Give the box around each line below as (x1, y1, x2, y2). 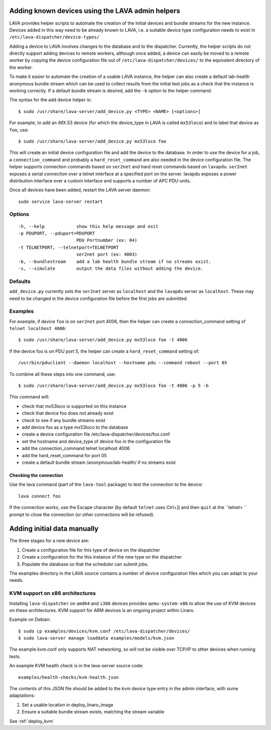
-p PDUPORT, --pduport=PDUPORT (18, 231, 95, 236)
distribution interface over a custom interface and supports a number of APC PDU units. (9, 177, 191, 183)
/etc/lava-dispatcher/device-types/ (9, 34, 100, 40)
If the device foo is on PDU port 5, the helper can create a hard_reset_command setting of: (9, 348, 200, 354)
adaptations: (9, 692, 35, 698)
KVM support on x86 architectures (9, 590, 96, 597)
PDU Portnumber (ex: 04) (76, 238, 138, 243)
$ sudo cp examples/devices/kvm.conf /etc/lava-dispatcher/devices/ (18, 628, 190, 634)
